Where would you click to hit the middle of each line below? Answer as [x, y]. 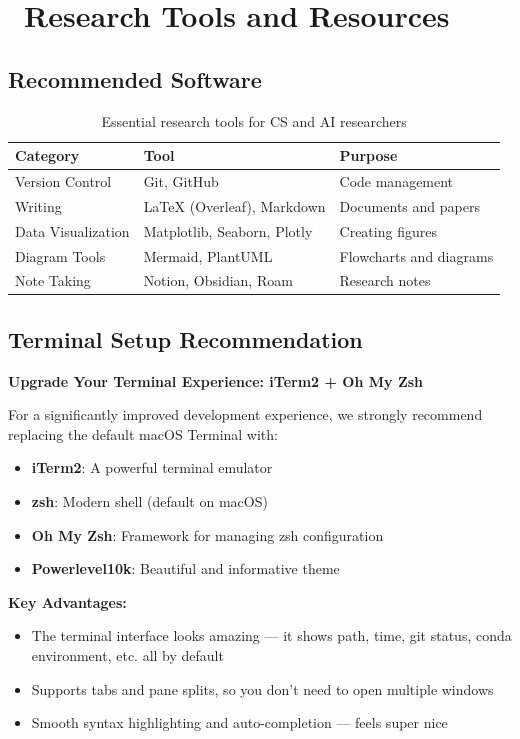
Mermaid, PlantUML [208, 255]
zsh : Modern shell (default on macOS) [149, 501]
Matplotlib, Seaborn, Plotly [228, 230]
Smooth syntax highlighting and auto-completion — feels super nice [239, 722]
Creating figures [388, 230]
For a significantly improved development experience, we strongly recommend [245, 414]
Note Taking [53, 280]
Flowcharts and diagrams [416, 255]
